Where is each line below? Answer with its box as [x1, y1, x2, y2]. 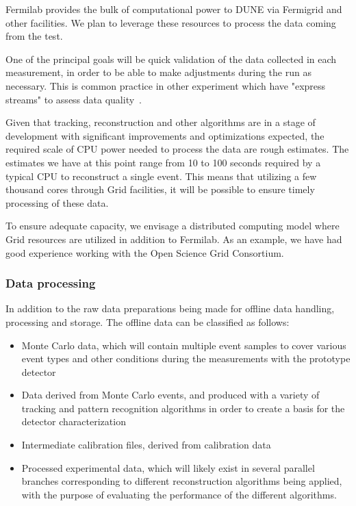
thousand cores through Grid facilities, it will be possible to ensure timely [5, 182, 315, 197]
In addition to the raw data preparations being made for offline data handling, [5, 301, 335, 316]
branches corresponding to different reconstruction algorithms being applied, [21, 474, 342, 488]
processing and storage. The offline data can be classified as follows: [5, 314, 290, 329]
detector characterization [21, 414, 126, 429]
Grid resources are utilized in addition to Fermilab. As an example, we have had [5, 231, 342, 246]
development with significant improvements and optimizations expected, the [5, 128, 325, 142]
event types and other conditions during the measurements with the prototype [21, 351, 351, 366]
